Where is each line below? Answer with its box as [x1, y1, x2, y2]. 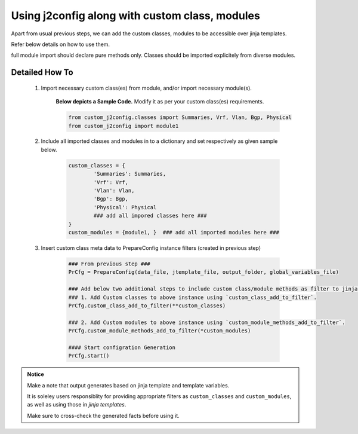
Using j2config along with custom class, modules [11, 9, 261, 22]
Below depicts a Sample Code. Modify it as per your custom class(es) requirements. [55, 98, 264, 105]
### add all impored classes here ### [93, 212, 207, 219]
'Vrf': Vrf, [93, 179, 128, 185]
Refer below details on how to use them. [11, 41, 110, 48]
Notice [27, 371, 44, 378]
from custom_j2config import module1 [68, 123, 179, 129]
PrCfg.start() [68, 353, 110, 359]
